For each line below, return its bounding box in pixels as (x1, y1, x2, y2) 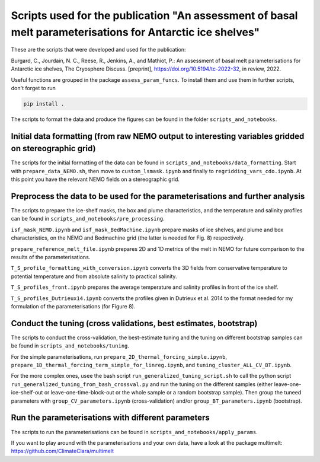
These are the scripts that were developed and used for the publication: (11, 46, 186, 53)
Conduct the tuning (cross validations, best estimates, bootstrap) (11, 318, 258, 329)
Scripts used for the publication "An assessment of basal (11, 9, 298, 22)
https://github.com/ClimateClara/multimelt (11, 448, 114, 455)
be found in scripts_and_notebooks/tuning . (11, 342, 130, 349)
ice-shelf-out (11, 389, 43, 396)
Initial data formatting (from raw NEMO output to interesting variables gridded (11, 131, 305, 141)
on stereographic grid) (11, 144, 96, 154)
